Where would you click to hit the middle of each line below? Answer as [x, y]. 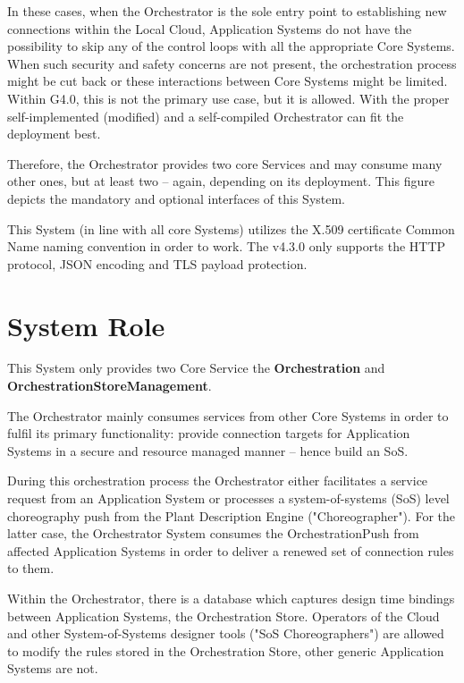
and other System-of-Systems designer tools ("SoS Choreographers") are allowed [226, 633]
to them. [31, 568]
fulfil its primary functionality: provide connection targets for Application [209, 433]
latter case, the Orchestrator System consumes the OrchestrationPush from [213, 533]
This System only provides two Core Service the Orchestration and [196, 368]
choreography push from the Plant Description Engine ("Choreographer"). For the [232, 515]
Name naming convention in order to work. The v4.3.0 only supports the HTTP [227, 246]
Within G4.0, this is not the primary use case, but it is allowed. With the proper [228, 98]
